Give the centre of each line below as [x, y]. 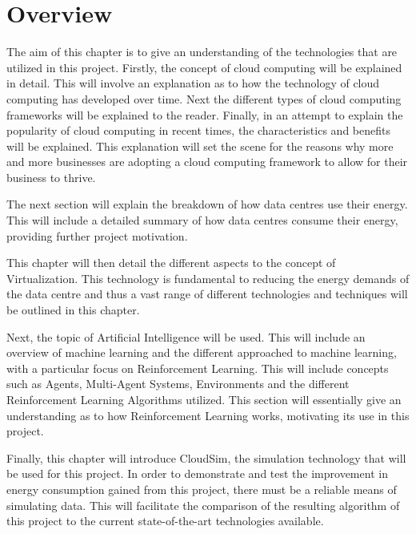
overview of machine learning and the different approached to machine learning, [202, 352]
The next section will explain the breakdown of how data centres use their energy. [207, 204]
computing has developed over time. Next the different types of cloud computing [204, 98]
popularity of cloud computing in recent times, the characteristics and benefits [198, 130]
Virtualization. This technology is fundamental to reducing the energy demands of [208, 278]
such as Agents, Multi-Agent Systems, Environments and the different [178, 384]
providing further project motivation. [97, 235]
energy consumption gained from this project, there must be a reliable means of [202, 489]
